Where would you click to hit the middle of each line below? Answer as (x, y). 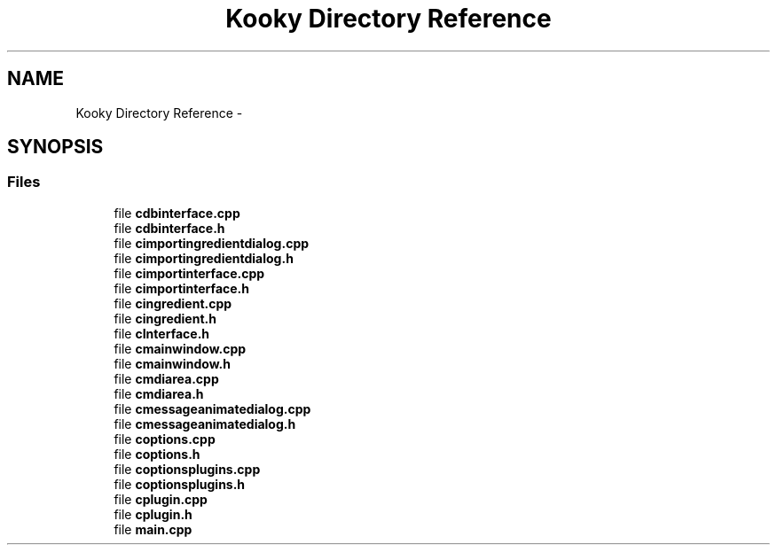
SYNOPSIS (55, 147)
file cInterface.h (162, 333)
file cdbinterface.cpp (177, 213)
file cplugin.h (153, 514)
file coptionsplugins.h (180, 484)
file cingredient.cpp (173, 303)
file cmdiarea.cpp (166, 378)
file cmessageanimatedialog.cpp (212, 408)
